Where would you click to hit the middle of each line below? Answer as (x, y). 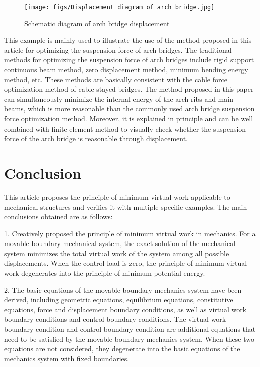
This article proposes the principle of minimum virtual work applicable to (117, 197)
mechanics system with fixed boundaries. (67, 358)
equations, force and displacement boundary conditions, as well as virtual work (125, 309)
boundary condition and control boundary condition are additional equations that (130, 329)
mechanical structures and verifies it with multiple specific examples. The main (126, 207)
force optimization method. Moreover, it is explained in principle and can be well (129, 118)
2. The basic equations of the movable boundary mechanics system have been (123, 289)
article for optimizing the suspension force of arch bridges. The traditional (118, 49)
